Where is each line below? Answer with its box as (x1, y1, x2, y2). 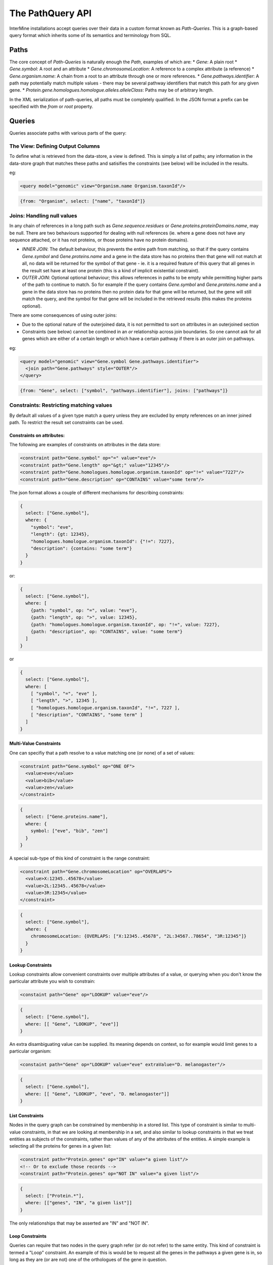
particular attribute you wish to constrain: (9, 978, 96, 984)
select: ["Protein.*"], (25, 1193, 84, 1199)
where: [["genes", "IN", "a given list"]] (25, 1200, 132, 1206)
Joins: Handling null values (9, 212, 77, 219)
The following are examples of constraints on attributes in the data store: (9, 442, 161, 448)
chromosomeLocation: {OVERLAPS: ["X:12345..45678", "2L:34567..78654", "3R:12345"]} (30, 934, 247, 939)
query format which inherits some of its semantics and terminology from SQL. (9, 32, 171, 38)
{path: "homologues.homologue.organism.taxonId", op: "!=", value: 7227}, (30, 621, 220, 627)
